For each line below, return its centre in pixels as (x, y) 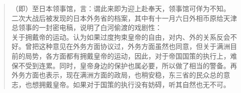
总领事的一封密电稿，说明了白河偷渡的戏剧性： (87, 27)
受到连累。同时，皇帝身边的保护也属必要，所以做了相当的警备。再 (131, 65)
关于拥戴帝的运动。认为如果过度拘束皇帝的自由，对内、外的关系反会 (121, 37)
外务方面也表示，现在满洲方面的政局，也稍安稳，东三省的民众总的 (117, 75)
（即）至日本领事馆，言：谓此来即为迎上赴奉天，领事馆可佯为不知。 (121, 8)
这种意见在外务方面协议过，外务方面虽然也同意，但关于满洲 (134, 46)
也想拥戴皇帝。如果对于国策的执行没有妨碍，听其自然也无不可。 (128, 84)
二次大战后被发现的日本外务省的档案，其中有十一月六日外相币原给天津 (124, 18)
